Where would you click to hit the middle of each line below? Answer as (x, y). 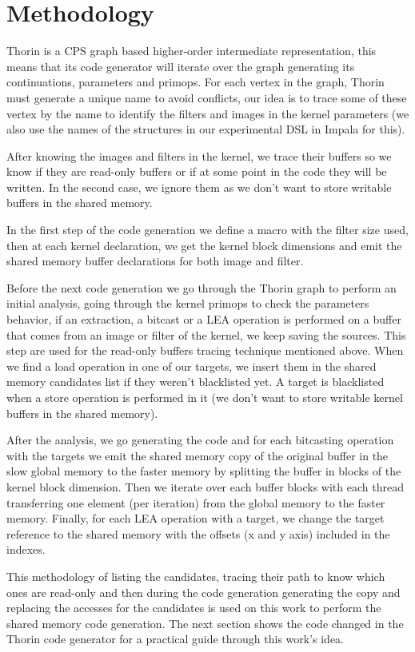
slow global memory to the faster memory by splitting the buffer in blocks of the (204, 471)
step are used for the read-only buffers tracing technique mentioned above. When (205, 350)
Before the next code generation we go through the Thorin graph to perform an (202, 287)
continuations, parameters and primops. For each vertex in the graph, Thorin (196, 82)
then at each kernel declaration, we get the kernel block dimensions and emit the (204, 245)
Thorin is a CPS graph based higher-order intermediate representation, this (192, 51)
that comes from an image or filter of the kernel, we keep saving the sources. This (206, 334)
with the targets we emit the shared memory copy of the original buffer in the (198, 455)
